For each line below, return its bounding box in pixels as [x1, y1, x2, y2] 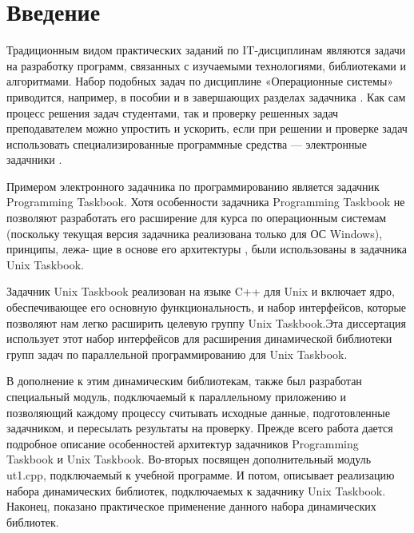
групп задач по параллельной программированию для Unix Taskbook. [6, 345, 348, 362]
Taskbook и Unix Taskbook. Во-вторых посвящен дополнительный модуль [6, 451, 372, 467]
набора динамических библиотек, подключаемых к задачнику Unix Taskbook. [6, 482, 386, 499]
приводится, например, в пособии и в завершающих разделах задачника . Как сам [6, 88, 406, 105]
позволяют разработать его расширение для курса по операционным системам [6, 209, 387, 226]
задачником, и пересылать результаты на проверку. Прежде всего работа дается [6, 420, 393, 436]
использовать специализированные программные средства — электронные [6, 135, 367, 152]
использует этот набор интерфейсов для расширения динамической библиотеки [6, 330, 392, 347]
